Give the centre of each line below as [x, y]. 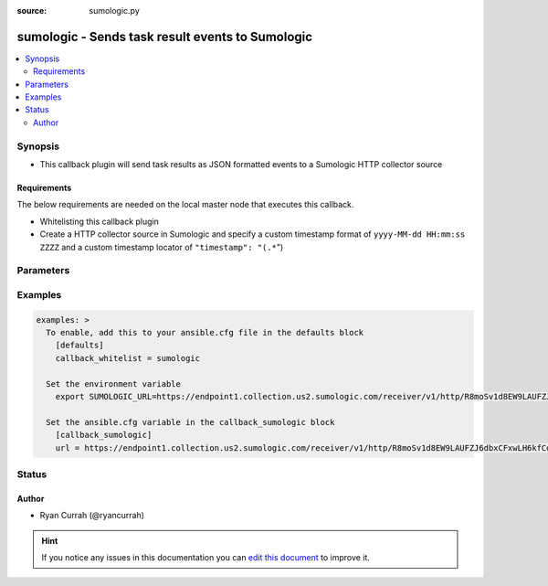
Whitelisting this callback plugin [100, 221]
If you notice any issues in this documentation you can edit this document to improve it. [205, 557]
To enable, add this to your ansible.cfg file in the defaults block [205, 333]
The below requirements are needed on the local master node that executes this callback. [185, 205]
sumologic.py [115, 11]
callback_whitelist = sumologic [128, 358]
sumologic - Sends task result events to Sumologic [165, 37]
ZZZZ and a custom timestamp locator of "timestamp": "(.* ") [162, 247]
